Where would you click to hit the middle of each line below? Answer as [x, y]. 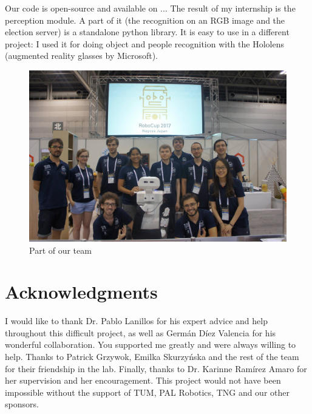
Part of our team [60, 250]
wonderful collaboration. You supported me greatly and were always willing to [151, 344]
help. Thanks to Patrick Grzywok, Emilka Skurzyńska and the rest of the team [152, 357]
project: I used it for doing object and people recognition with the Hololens [144, 43]
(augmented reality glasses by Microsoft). [81, 56]
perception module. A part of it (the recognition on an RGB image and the [145, 20]
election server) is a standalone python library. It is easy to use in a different [147, 32]
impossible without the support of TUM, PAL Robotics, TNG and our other [147, 392]
